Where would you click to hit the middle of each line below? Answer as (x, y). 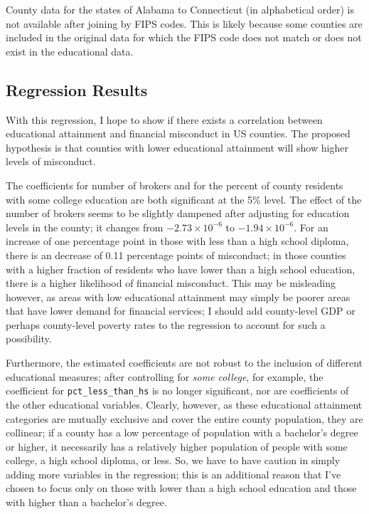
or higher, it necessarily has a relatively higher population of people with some (177, 446)
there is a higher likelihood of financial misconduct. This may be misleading (171, 283)
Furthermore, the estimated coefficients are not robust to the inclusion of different (184, 363)
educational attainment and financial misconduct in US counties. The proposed (178, 133)
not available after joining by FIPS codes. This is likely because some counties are (184, 23)
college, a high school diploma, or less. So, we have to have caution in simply (173, 460)
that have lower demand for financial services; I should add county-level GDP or (181, 311)
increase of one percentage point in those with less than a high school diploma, (177, 241)
